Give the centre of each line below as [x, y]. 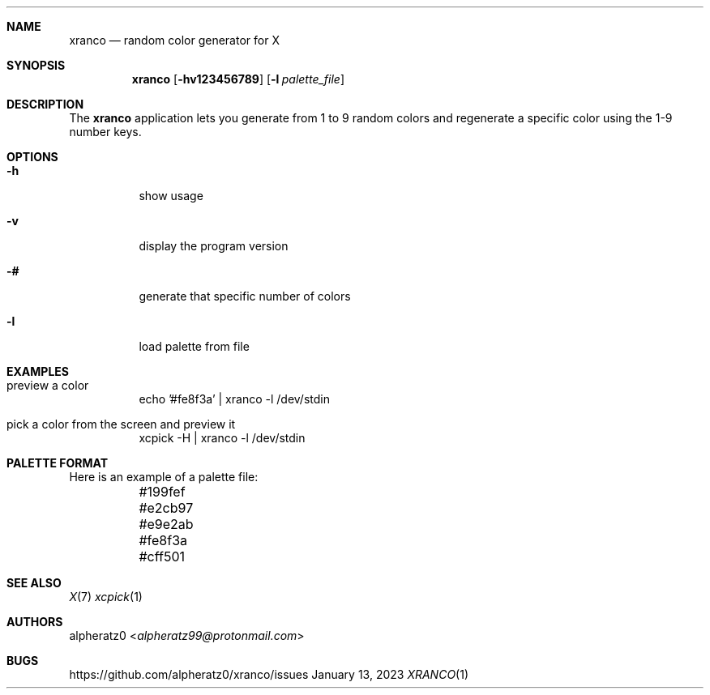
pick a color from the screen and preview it [121, 424]
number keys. [105, 132]
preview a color [48, 385]
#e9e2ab [166, 524]
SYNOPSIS [36, 65]
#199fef [162, 492]
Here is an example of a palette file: [164, 477]
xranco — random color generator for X [174, 40]
